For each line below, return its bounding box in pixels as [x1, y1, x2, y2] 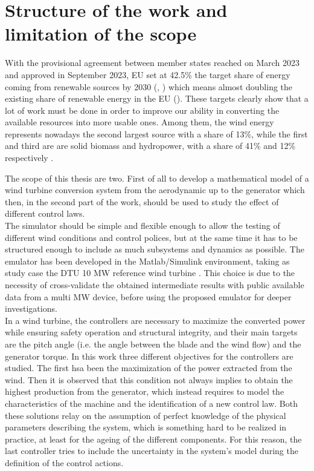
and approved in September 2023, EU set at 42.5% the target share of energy [5, 68, 290, 81]
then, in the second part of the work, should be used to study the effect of [5, 195, 279, 208]
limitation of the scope [5, 21, 197, 46]
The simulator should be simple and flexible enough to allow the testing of [5, 219, 280, 232]
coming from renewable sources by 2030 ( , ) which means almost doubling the [5, 80, 293, 93]
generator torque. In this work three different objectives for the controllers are [5, 349, 293, 362]
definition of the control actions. [5, 456, 124, 469]
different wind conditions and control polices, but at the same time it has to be [5, 231, 298, 243]
